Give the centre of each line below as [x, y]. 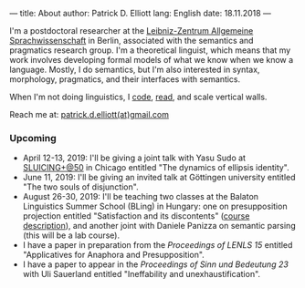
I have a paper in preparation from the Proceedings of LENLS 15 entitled [158, 245]
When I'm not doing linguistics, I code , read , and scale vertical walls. [138, 97]
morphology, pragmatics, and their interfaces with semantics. [125, 79]
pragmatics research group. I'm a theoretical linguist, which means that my [150, 50]
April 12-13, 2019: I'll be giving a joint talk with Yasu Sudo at [134, 158]
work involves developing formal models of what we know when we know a [152, 60]
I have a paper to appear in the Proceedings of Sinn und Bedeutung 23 [156, 264]
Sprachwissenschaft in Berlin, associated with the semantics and [131, 41]
